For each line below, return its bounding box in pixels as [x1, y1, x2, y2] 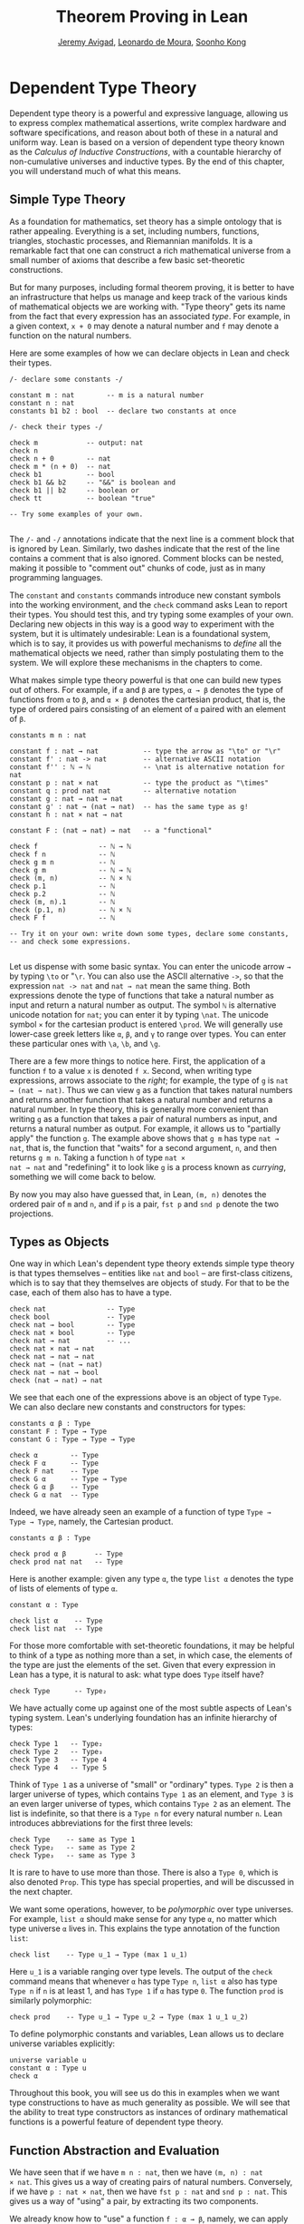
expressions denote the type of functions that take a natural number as [9, 990, 274, 1000]
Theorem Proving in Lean [55, 6, 249, 27]
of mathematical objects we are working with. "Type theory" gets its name [9, 301, 286, 312]
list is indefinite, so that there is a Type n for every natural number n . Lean [9, 1808, 283, 1819]
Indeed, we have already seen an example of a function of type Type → [9, 1507, 271, 1517]
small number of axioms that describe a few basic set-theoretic [9, 254, 246, 265]
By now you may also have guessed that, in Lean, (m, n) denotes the [9, 1188, 267, 1199]
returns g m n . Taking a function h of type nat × [9, 1152, 185, 1163]
